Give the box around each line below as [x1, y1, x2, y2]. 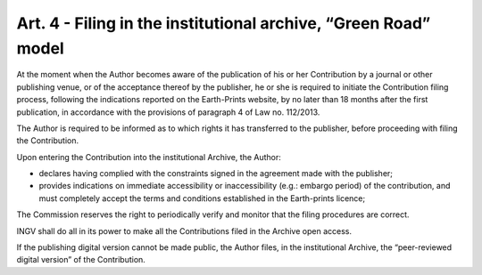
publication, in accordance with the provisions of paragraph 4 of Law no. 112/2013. [16, 107, 320, 117]
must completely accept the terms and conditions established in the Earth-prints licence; [38, 192, 366, 204]
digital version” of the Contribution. [16, 255, 146, 265]
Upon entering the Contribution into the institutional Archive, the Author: [16, 151, 281, 162]
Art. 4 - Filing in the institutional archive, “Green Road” [16, 13, 431, 33]
